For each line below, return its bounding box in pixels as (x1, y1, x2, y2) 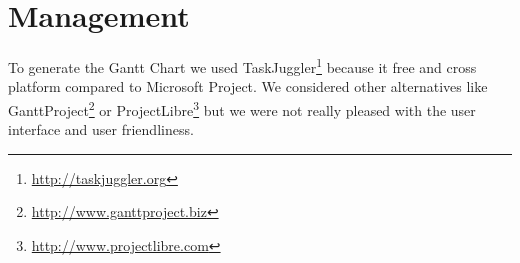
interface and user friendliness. (8, 119, 194, 140)
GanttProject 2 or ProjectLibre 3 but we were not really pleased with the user (8, 96, 476, 120)
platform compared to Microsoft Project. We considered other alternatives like (8, 76, 488, 97)
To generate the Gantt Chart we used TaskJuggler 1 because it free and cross (8, 54, 477, 77)
